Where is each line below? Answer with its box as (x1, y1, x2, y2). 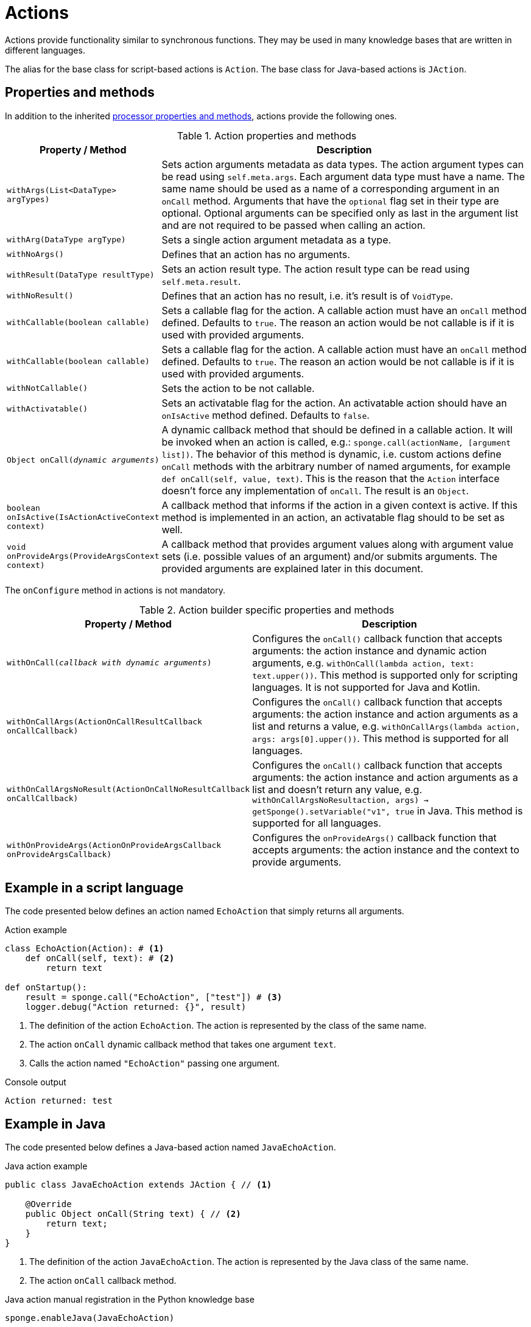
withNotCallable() (7, 383, 88, 393)
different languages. (5, 44, 85, 55)
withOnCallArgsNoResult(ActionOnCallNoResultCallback (7, 785, 250, 794)
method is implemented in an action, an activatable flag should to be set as (161, 511, 505, 523)
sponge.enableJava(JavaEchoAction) (5, 1313, 175, 1323)
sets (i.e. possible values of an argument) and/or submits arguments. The (161, 550, 498, 562)
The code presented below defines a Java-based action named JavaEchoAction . (5, 1142, 336, 1153)
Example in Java (5, 1116, 106, 1132)
